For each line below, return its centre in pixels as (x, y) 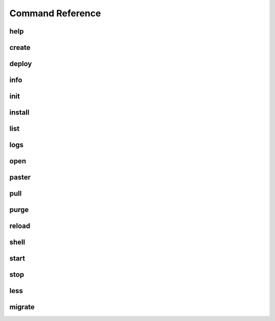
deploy (21, 64)
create (20, 48)
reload (20, 226)
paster (20, 177)
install (19, 113)
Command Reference (55, 13)
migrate (22, 307)
